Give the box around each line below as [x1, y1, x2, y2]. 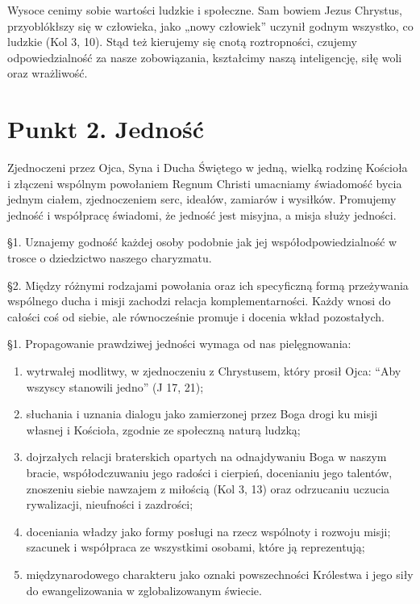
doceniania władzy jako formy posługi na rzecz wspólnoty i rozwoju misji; [26, 522, 391, 539]
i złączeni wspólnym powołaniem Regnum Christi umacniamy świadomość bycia [7, 174, 402, 191]
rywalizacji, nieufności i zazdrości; [26, 496, 193, 513]
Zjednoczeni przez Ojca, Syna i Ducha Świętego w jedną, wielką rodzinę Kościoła [7, 159, 408, 176]
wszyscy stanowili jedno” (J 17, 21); [26, 378, 204, 395]
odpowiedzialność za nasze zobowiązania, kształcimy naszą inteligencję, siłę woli [7, 48, 402, 65]
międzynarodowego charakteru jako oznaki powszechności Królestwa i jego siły [26, 565, 414, 582]
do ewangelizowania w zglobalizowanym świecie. [26, 581, 262, 598]
